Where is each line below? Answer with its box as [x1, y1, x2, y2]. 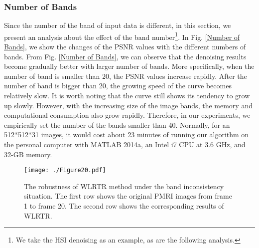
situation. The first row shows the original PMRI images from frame [24, 191, 232, 201]
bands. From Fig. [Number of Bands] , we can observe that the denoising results [4, 51, 247, 61]
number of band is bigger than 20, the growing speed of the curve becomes [4, 80, 232, 91]
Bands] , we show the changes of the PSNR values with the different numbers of [4, 41, 246, 52]
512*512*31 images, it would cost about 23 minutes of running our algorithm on [4, 129, 249, 140]
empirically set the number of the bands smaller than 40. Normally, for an [4, 119, 230, 130]
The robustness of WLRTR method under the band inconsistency [24, 181, 224, 191]
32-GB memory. [4, 149, 52, 159]
